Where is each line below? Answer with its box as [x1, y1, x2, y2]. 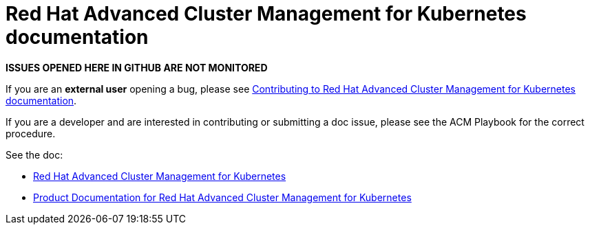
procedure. [6, 127, 56, 139]
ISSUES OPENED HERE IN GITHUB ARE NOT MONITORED [6, 61, 268, 73]
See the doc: [6, 148, 63, 161]
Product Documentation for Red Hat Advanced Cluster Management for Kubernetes [33, 191, 412, 203]
